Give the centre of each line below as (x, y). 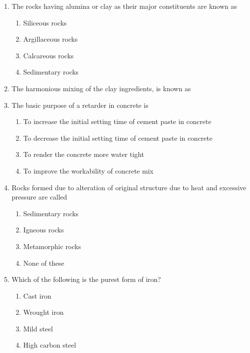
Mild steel (38, 328)
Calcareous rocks (49, 55)
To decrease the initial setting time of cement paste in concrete (118, 138)
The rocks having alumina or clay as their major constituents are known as (124, 6)
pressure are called (39, 197)
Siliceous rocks (45, 22)
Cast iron (37, 295)
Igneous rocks (44, 230)
